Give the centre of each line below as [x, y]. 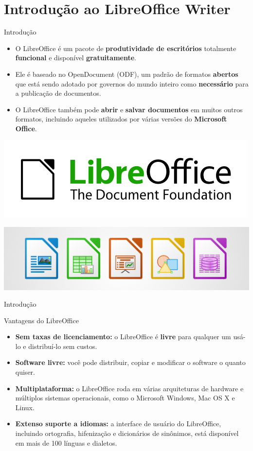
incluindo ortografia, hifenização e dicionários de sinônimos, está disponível [127, 433]
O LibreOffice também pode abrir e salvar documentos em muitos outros [129, 109]
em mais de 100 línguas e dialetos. [66, 442]
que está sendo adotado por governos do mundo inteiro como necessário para [132, 83]
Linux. [25, 407]
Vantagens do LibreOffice [41, 320]
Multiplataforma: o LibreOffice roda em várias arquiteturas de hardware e [129, 388]
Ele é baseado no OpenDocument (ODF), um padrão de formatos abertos [127, 74]
